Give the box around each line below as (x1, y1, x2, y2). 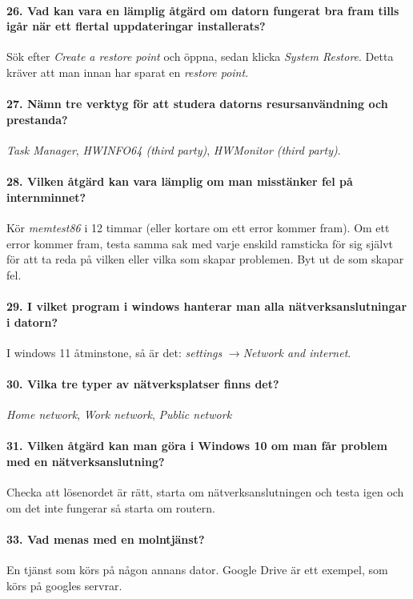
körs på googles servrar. (6, 577, 122, 593)
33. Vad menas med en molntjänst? (6, 530, 205, 547)
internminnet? (6, 188, 86, 205)
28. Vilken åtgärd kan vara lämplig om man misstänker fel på (6, 173, 353, 190)
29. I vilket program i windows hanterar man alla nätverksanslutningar (6, 297, 407, 314)
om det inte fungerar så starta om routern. (6, 499, 215, 516)
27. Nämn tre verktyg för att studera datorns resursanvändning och (6, 95, 388, 112)
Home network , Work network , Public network (6, 406, 232, 423)
